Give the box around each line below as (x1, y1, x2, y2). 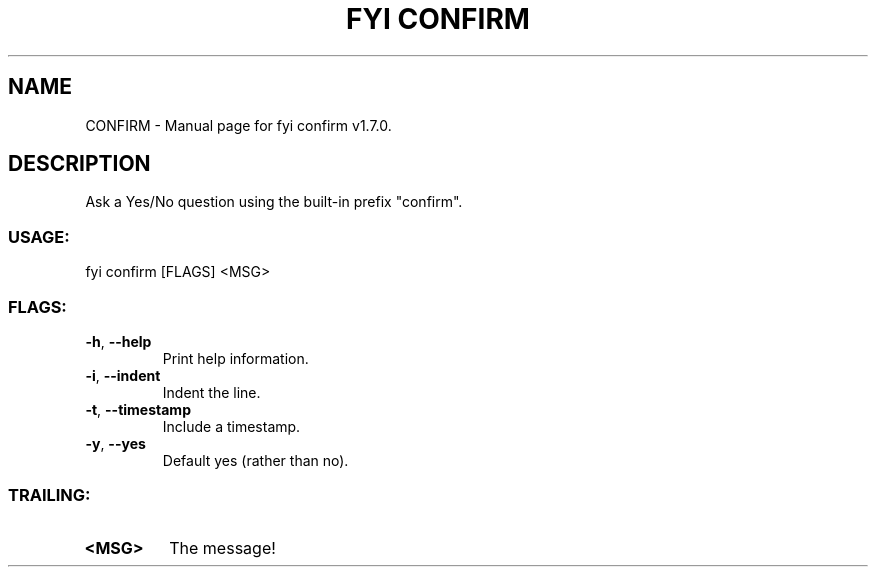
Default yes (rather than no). (162, 451, 349, 469)
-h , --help (85, 332, 152, 350)
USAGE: (8, 226, 70, 247)
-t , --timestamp (85, 400, 191, 418)
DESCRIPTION (8, 151, 151, 177)
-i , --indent (85, 366, 161, 384)
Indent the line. (162, 383, 261, 401)
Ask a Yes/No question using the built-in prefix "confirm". (85, 193, 463, 211)
